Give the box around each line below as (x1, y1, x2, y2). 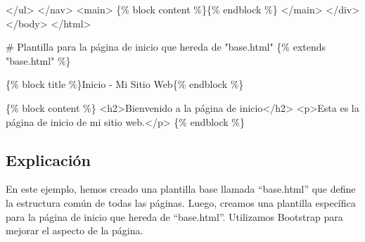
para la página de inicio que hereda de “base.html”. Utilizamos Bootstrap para (6, 209, 343, 224)
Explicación (6, 148, 91, 170)
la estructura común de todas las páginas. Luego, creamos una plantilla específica (6, 195, 356, 210)
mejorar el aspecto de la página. (6, 223, 143, 238)
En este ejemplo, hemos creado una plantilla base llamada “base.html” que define (6, 181, 356, 196)
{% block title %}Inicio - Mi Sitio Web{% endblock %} (6, 77, 244, 91)
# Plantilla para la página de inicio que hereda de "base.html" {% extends (6, 39, 326, 54)
